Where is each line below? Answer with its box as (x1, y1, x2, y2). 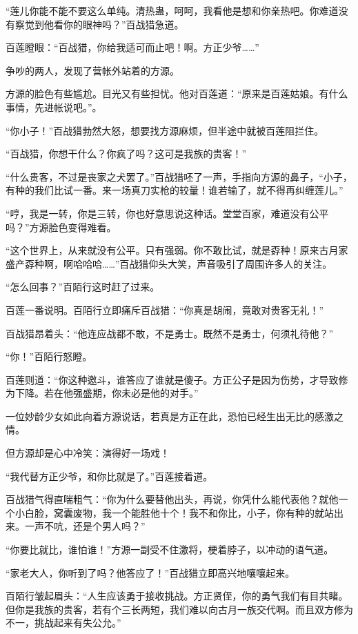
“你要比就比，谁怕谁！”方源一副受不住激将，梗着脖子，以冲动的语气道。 (6, 542, 334, 557)
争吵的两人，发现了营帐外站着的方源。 (6, 63, 179, 77)
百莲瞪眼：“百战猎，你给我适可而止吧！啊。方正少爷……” (6, 40, 259, 55)
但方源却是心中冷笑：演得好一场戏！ (6, 446, 170, 460)
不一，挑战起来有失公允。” (6, 615, 121, 630)
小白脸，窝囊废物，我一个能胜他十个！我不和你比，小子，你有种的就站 (14, 505, 334, 519)
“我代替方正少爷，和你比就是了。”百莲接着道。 (6, 468, 213, 483)
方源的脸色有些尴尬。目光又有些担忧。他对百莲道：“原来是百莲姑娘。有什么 (6, 86, 348, 101)
